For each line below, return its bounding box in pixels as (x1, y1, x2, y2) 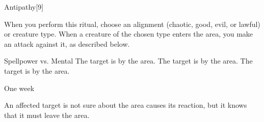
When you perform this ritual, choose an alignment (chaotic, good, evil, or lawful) (4, 18, 260, 29)
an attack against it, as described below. (4, 38, 130, 49)
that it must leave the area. (4, 109, 90, 120)
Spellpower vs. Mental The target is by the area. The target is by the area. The (4, 55, 253, 66)
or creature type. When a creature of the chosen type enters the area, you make (4, 28, 253, 39)
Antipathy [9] (4, 2, 44, 12)
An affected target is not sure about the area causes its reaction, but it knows (4, 100, 247, 110)
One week (4, 82, 35, 93)
